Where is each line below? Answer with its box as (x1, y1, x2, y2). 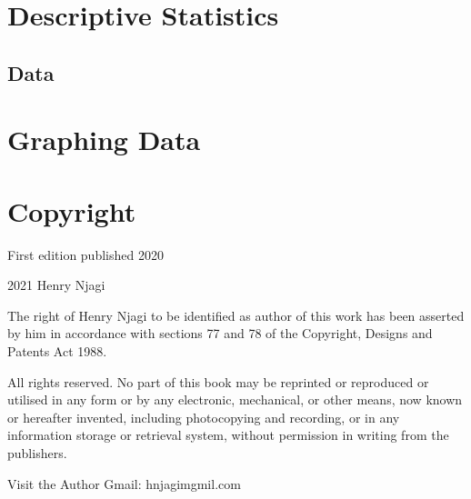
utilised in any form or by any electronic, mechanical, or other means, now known (7, 390, 463, 409)
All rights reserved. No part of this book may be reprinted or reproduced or (7, 372, 429, 391)
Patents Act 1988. (7, 342, 107, 361)
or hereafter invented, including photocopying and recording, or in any (7, 407, 400, 426)
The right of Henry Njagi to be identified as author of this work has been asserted (7, 305, 465, 324)
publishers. (7, 444, 67, 462)
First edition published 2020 (7, 245, 164, 264)
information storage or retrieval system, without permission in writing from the (7, 425, 449, 444)
